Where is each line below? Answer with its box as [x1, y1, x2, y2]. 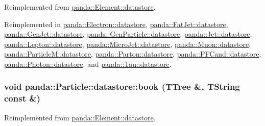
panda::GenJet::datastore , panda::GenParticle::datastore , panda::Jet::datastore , [4, 29, 252, 39]
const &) [4, 92, 41, 105]
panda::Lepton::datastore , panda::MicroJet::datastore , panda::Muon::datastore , [4, 38, 251, 49]
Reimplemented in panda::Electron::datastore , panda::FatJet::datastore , [4, 18, 228, 29]
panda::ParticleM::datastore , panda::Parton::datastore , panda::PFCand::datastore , [4, 48, 261, 59]
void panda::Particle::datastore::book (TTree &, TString [4, 80, 240, 93]
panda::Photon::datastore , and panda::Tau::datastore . [4, 58, 172, 69]
